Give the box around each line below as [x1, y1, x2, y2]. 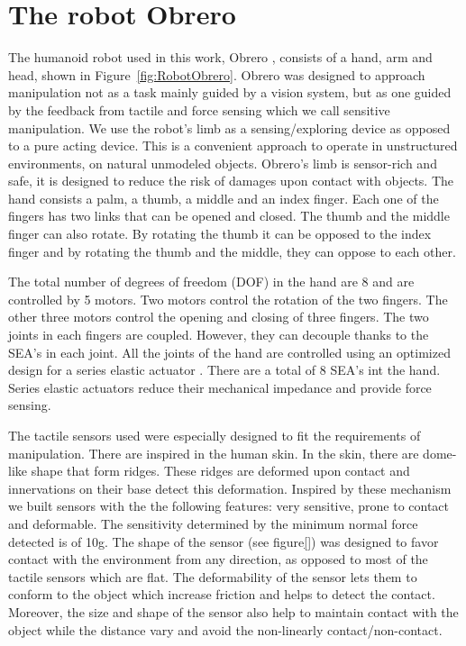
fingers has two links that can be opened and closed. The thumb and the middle [8, 206, 450, 225]
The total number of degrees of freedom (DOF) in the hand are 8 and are [8, 272, 415, 291]
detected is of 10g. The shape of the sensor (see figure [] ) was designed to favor [8, 532, 439, 550]
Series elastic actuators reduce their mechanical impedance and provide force [8, 378, 432, 396]
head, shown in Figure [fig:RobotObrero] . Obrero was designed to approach [8, 65, 425, 84]
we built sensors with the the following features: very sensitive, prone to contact [8, 496, 450, 515]
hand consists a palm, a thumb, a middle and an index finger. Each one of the [8, 188, 439, 207]
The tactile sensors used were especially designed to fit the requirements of [8, 426, 421, 444]
